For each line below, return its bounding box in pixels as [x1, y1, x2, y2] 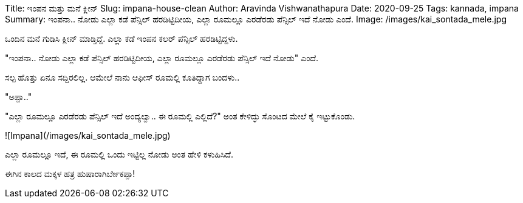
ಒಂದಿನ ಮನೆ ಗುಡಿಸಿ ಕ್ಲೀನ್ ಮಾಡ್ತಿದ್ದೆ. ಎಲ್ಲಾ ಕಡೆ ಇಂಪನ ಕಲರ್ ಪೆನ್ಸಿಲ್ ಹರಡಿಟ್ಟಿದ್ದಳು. [5, 33, 238, 44]
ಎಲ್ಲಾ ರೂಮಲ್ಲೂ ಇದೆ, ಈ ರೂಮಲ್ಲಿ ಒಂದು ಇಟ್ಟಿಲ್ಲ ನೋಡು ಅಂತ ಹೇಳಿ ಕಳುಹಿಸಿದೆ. [5, 149, 234, 159]
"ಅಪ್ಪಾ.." [5, 92, 32, 102]
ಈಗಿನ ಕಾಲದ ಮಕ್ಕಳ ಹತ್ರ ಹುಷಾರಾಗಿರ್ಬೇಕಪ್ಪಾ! [5, 168, 135, 179]
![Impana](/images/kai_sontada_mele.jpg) [5, 130, 171, 141]
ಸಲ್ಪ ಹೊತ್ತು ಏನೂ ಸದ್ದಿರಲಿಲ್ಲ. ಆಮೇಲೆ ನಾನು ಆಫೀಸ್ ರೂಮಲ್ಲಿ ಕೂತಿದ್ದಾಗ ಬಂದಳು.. [5, 72, 240, 82]
